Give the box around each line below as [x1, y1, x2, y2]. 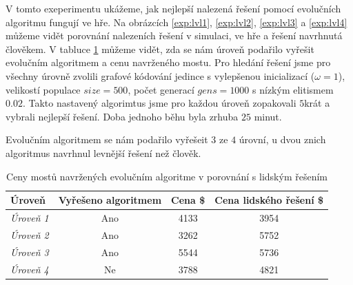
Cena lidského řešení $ [214, 193, 324, 207]
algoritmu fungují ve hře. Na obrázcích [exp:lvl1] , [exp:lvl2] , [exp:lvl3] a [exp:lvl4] [6, 14, 347, 29]
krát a [304, 96, 330, 110]
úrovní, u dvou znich [239, 132, 326, 147]
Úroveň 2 [10, 227, 49, 242]
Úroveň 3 [10, 244, 49, 259]
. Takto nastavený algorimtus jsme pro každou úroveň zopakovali [22, 96, 296, 110]
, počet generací [128, 82, 194, 96]
